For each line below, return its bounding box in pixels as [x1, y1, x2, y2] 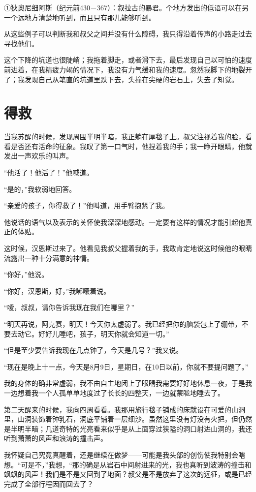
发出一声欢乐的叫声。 [4, 151, 73, 161]
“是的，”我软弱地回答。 [4, 184, 76, 194]
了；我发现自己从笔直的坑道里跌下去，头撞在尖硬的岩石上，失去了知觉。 [4, 74, 238, 84]
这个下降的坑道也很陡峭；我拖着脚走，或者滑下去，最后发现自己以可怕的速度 [4, 55, 252, 65]
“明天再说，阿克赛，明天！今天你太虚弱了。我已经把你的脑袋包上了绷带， [4, 319, 242, 329]
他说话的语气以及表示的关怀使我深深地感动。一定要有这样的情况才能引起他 [4, 216, 245, 227]
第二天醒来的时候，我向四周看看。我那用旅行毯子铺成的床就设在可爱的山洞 [4, 404, 245, 414]
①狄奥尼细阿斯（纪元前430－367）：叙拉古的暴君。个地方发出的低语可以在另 [4, 2, 249, 12]
